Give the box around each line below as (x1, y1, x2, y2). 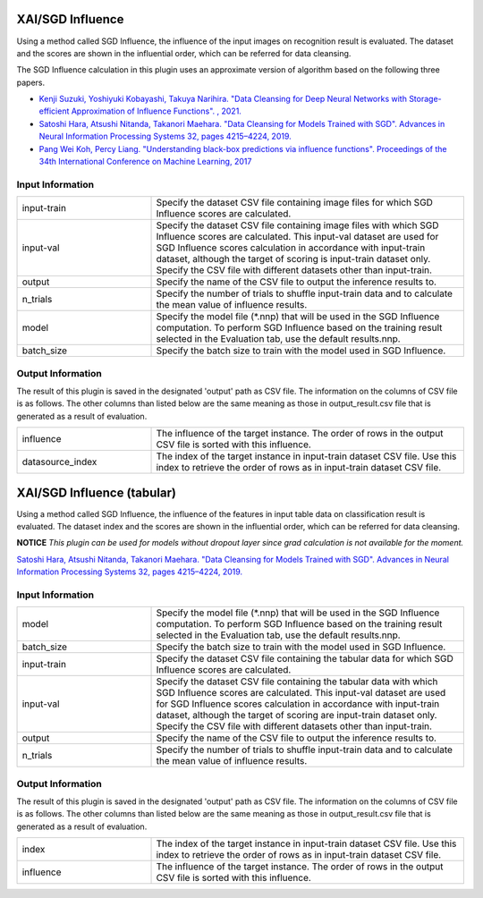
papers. (16, 77, 45, 88)
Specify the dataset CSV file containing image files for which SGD (156, 197, 434, 209)
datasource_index (21, 456, 97, 469)
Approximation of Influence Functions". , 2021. (71, 106, 241, 116)
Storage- (408, 94, 442, 105)
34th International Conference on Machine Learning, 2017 (38, 157, 252, 167)
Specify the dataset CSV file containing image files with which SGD (156, 219, 439, 232)
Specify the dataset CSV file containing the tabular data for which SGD (156, 653, 453, 665)
